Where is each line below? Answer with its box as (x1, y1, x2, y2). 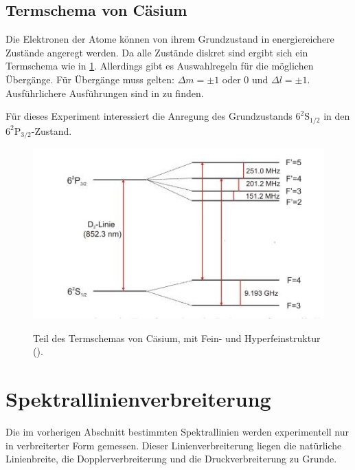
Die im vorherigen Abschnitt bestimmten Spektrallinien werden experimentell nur (5, 425, 349, 438)
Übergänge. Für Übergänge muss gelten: (5, 72, 174, 86)
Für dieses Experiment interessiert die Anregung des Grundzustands (5, 109, 293, 123)
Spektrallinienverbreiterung (5, 385, 271, 413)
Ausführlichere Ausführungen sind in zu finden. (5, 85, 204, 100)
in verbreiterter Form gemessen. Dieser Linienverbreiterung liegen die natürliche (5, 438, 342, 452)
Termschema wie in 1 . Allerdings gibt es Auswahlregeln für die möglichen (5, 58, 314, 73)
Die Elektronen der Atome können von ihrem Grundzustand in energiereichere (5, 32, 334, 46)
